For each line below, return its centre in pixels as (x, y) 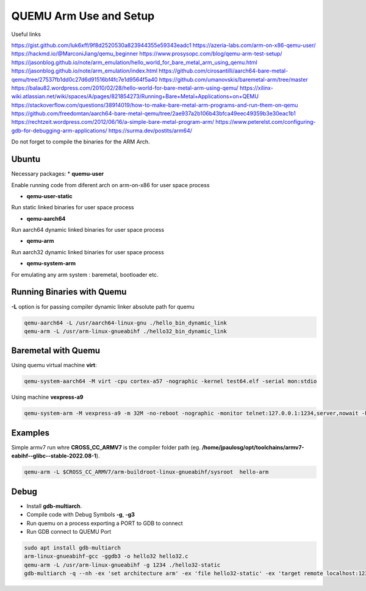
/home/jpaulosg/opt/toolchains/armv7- (253, 447)
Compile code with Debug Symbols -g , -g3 (81, 515)
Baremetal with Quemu (56, 351)
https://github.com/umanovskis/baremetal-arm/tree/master (233, 79)
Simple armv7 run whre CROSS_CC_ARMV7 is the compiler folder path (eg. (106, 447)
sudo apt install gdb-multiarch (73, 548)
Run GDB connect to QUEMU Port (69, 531)
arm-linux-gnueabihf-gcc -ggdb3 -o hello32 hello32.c (106, 556)
